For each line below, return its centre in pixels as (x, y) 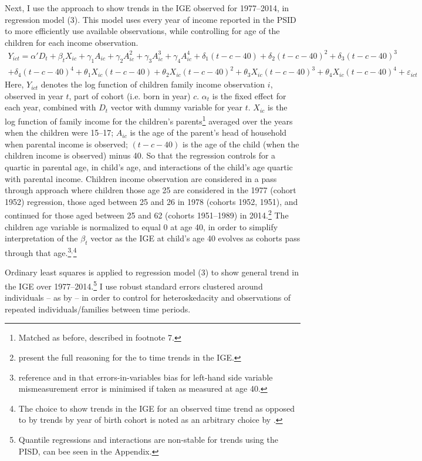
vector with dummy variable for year (176, 107)
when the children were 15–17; (59, 132)
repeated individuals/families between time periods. (98, 309)
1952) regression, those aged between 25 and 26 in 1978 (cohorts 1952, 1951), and (151, 201)
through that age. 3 (38, 252)
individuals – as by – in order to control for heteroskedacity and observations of (148, 297)
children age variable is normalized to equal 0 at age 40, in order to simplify (141, 226)
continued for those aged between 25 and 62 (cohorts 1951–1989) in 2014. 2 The (147, 214)
